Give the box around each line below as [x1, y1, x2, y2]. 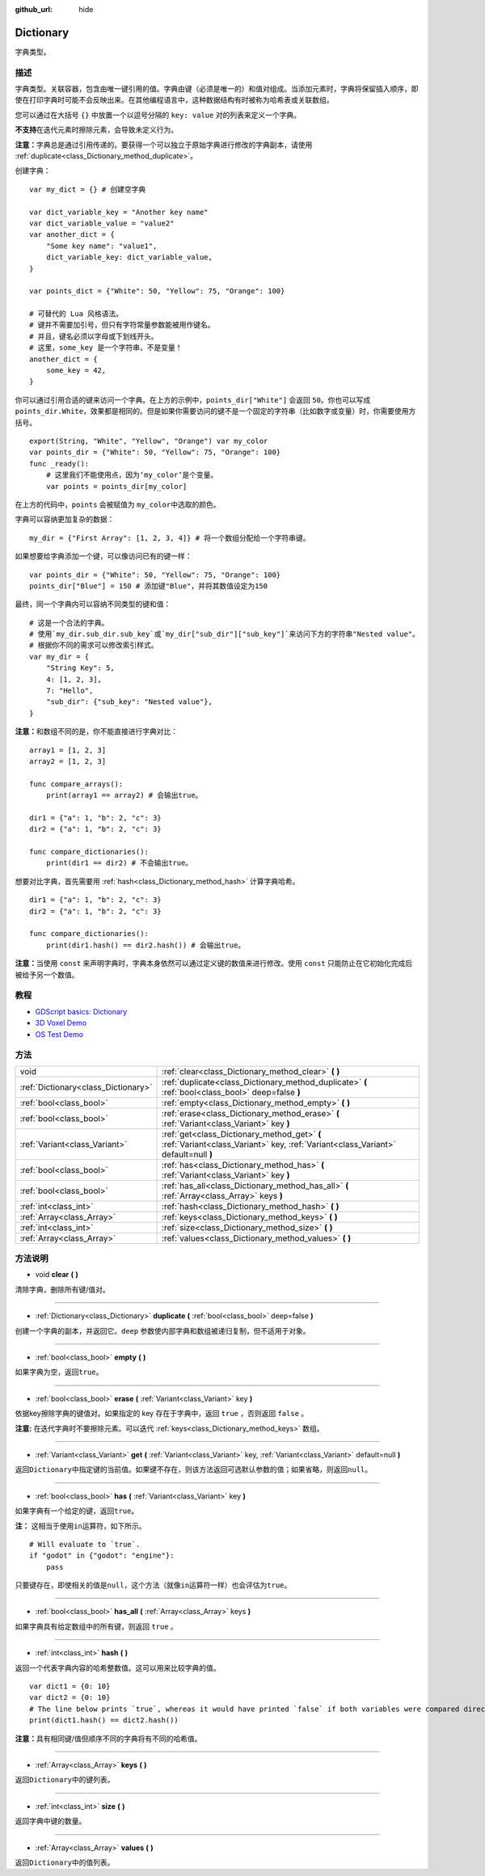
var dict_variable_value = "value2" [29, 218, 175, 228]
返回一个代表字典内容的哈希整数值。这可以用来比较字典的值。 [15, 1663, 221, 1672]
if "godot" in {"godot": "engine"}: [29, 1551, 175, 1560]
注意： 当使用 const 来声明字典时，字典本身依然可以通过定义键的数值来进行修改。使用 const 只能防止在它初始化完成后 [15, 959, 413, 968]
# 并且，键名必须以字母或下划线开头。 [29, 331, 158, 341]
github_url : [15, 5, 53, 14]
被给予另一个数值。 [15, 970, 79, 980]
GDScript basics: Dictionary [35, 1006, 128, 1016]
